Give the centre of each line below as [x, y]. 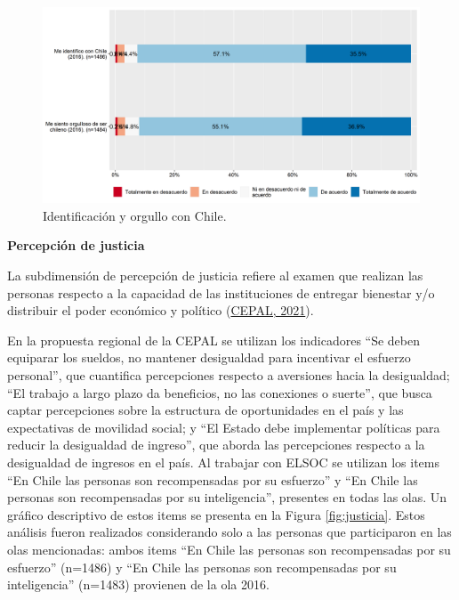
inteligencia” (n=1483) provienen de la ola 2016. [138, 584]
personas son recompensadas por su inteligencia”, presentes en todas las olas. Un [227, 497]
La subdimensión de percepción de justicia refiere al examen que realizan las [215, 276]
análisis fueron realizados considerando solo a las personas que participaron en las [229, 532]
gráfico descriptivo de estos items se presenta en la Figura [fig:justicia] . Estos [216, 514]
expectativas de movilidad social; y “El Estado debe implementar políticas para [224, 427]
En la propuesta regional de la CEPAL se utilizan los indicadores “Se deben [214, 340]
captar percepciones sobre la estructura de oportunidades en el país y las [205, 410]
